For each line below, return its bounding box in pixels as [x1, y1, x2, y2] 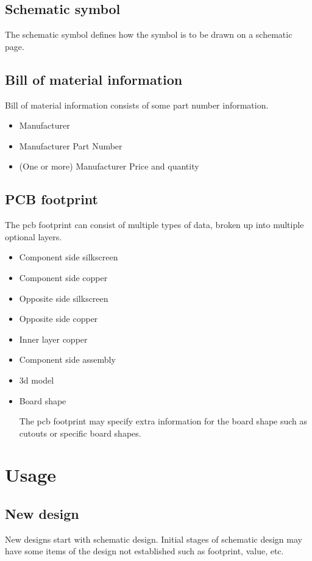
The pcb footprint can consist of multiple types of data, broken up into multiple [5, 218, 304, 231]
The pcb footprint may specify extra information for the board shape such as [19, 415, 308, 427]
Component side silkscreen [19, 251, 118, 263]
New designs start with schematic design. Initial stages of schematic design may [5, 532, 302, 545]
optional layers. [5, 230, 62, 243]
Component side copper [19, 271, 108, 284]
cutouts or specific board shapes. [19, 426, 141, 439]
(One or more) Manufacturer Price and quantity [19, 160, 199, 173]
